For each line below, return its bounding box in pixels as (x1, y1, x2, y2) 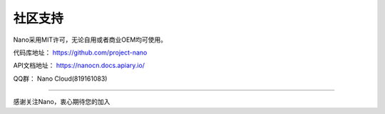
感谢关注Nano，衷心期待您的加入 (13, 98, 111, 106)
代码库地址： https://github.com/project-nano (13, 48, 148, 57)
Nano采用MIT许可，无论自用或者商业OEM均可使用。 (13, 35, 168, 44)
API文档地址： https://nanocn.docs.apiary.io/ (13, 61, 145, 70)
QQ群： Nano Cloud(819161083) (13, 74, 108, 83)
